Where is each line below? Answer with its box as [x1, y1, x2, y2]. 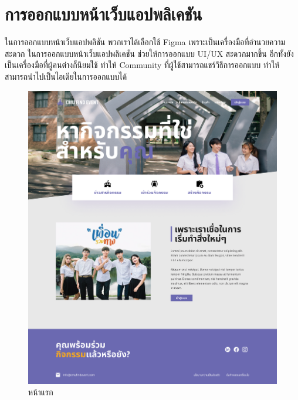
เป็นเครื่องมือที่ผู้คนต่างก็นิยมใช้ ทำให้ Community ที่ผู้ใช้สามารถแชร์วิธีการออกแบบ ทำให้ [5, 59, 280, 71]
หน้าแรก [28, 386, 53, 398]
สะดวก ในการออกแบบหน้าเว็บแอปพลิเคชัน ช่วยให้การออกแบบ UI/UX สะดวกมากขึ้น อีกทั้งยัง [5, 47, 294, 59]
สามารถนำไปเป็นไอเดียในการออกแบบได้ [5, 70, 127, 82]
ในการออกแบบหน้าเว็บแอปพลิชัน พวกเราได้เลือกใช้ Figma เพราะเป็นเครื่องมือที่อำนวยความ [5, 36, 286, 48]
